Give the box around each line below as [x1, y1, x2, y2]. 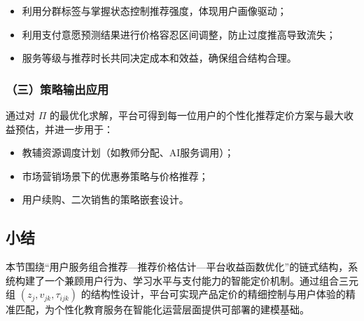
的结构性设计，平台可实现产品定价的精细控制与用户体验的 [80, 287, 346, 301]
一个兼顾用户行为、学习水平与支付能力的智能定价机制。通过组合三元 [44, 273, 358, 287]
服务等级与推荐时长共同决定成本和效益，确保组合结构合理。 [22, 50, 297, 65]
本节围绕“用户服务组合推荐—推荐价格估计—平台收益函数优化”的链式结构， [6, 259, 349, 274]
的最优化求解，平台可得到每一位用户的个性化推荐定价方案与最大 [49, 108, 344, 122]
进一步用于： [54, 121, 113, 136]
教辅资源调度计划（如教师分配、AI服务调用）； [22, 145, 234, 160]
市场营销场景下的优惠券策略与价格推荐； [22, 168, 209, 183]
